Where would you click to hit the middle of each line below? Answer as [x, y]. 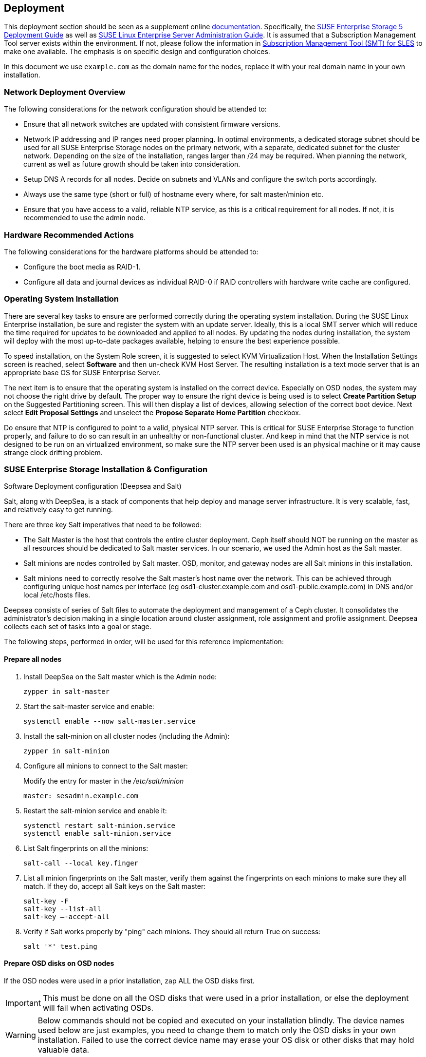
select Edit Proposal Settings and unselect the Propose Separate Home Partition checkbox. [153, 412]
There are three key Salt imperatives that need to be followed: [103, 525]
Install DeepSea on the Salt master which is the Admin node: [120, 676]
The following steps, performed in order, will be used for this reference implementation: [144, 642]
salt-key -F [46, 901]
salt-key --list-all [63, 909]
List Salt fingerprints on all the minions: [86, 848]
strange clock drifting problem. [53, 452]
